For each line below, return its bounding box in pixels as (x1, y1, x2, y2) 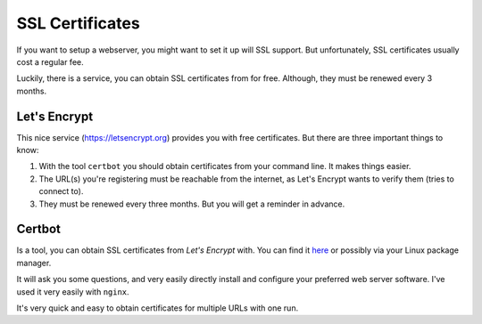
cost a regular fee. (16, 56, 84, 67)
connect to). (38, 186, 84, 197)
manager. (16, 257, 52, 268)
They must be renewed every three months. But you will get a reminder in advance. (38, 198, 345, 209)
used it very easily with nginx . (16, 286, 129, 297)
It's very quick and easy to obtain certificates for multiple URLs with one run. (16, 303, 299, 313)
